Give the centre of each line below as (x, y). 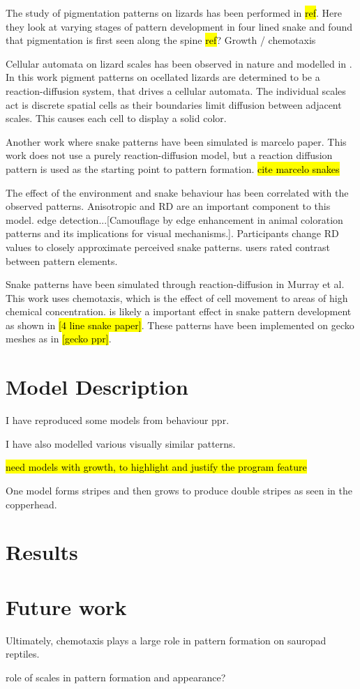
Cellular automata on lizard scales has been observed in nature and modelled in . (179, 63)
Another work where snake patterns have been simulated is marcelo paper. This (176, 141)
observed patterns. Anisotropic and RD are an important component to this (168, 206)
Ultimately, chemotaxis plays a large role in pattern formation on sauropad (166, 640)
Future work (66, 606)
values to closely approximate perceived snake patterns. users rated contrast (168, 247)
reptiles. (23, 654)
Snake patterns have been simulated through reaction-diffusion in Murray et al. (175, 284)
